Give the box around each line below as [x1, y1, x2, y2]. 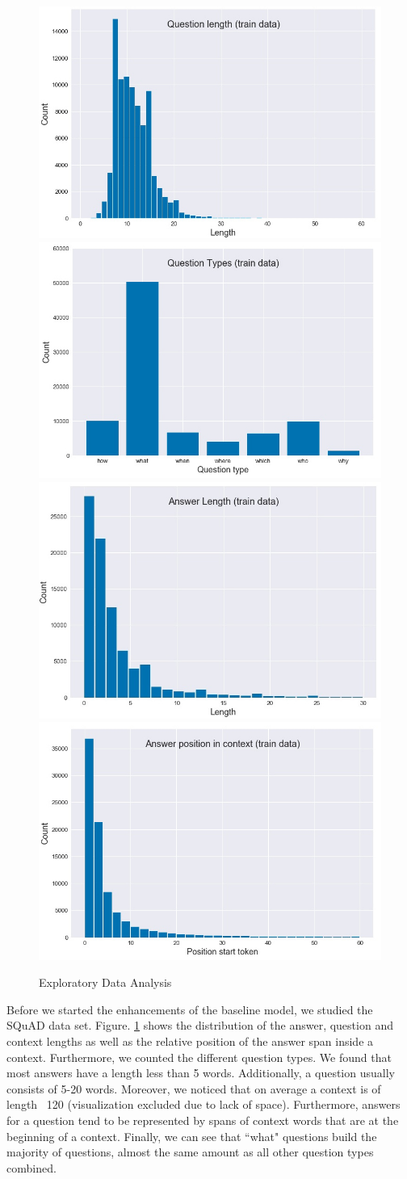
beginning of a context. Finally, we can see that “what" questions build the [6, 1127, 377, 1144]
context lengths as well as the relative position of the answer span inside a [6, 1033, 374, 1049]
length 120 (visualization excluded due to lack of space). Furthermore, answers [6, 1096, 401, 1113]
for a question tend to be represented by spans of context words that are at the [6, 1111, 399, 1128]
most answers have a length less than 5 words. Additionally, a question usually [6, 1064, 395, 1081]
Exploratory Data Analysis [39, 974, 172, 991]
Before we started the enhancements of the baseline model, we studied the [6, 1001, 373, 1017]
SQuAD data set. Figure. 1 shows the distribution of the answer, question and [6, 1017, 393, 1034]
